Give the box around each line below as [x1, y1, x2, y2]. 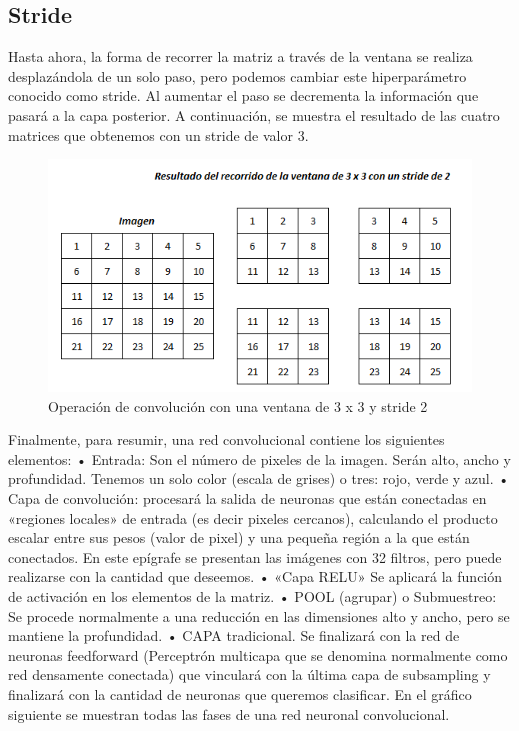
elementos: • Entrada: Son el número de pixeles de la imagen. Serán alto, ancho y [8, 448, 511, 469]
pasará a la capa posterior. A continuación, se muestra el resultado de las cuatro [8, 104, 500, 125]
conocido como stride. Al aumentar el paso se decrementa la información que [8, 85, 479, 106]
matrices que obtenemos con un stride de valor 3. [8, 124, 309, 145]
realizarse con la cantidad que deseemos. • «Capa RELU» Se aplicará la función [8, 566, 503, 587]
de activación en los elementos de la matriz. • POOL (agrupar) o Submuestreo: [8, 586, 497, 607]
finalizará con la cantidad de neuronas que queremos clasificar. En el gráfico [8, 684, 472, 704]
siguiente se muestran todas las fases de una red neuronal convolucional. [8, 703, 450, 724]
